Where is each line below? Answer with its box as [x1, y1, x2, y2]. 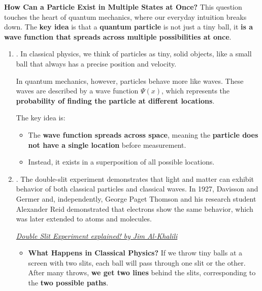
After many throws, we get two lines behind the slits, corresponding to [28, 267, 256, 278]
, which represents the [161, 85, 230, 96]
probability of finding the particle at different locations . [16, 95, 215, 106]
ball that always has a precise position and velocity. [16, 58, 177, 69]
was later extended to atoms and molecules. [16, 213, 152, 224]
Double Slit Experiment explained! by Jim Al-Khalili [16, 230, 178, 241]
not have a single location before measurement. [28, 139, 186, 150]
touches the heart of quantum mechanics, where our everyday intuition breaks [4, 11, 247, 22]
